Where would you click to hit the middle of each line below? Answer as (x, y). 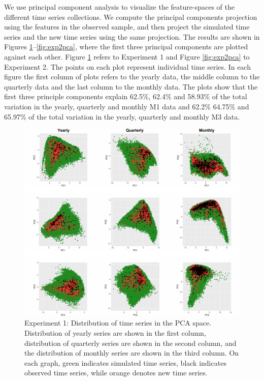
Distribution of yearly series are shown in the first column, (115, 333)
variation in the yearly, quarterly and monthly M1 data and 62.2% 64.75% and (127, 106)
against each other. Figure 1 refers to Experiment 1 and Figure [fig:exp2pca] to (127, 56)
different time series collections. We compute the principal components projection (131, 17)
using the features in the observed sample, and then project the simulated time (127, 27)
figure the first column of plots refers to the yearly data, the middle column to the (132, 77)
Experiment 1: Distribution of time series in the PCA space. (118, 323)
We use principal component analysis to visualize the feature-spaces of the (119, 7)
